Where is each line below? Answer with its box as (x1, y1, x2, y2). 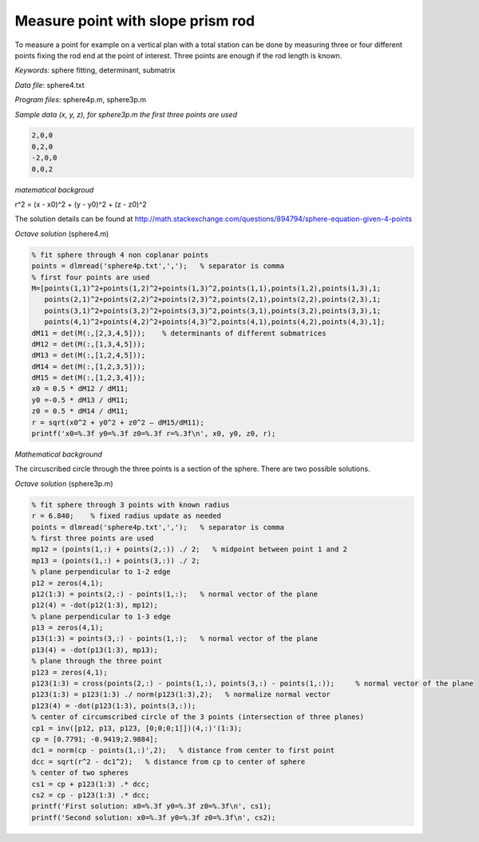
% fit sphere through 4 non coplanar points (31, 250, 209, 259)
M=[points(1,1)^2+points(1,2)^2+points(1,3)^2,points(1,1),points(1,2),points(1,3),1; (31, 283, 382, 293)
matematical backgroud (14, 184, 94, 195)
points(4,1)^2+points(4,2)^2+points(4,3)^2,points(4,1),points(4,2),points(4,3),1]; (44, 318, 386, 326)
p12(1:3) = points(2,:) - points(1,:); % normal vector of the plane (31, 589, 319, 599)
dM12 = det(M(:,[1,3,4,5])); (31, 339, 146, 349)
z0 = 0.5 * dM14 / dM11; (31, 407, 129, 416)
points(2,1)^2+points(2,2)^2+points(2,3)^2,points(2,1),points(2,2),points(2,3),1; (44, 295, 382, 304)
